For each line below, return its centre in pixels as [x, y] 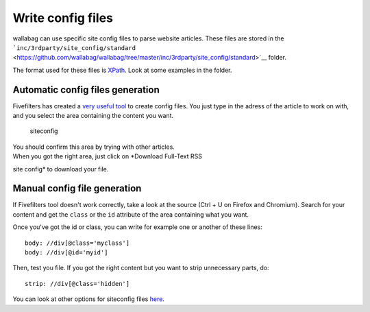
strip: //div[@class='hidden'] [77, 284]
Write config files [63, 18]
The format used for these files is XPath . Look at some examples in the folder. [122, 70]
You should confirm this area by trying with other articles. [94, 147]
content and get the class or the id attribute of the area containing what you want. [131, 214]
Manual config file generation [77, 189]
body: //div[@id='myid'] [66, 253]
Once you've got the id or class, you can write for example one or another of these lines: [138, 227]
